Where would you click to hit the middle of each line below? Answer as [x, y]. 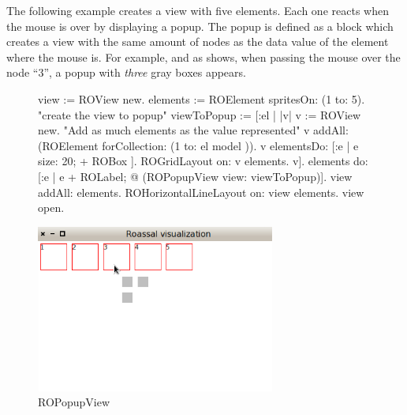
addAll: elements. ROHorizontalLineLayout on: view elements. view [201, 192]
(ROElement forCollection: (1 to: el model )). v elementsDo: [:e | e [198, 145]
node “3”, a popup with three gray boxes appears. [126, 72]
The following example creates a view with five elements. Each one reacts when [198, 10]
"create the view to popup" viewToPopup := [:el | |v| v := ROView [200, 114]
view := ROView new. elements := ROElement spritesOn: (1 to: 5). [202, 98]
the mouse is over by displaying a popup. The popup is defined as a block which [200, 26]
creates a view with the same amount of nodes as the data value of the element [198, 41]
